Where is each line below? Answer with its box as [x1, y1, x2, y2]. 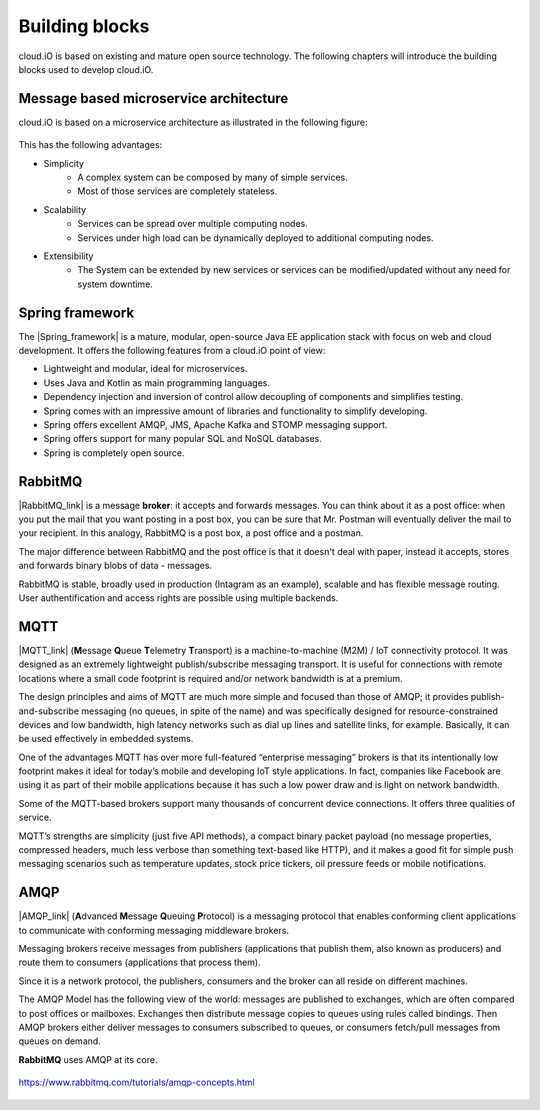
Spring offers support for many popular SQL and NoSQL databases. [43, 433, 322, 445]
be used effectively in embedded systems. [18, 733, 194, 745]
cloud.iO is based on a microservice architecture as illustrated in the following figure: [18, 116, 368, 128]
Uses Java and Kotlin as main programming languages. [43, 376, 270, 389]
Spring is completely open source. [43, 446, 185, 459]
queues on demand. [18, 1035, 102, 1047]
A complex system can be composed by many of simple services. [77, 171, 349, 184]
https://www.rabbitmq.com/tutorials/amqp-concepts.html [18, 1076, 255, 1089]
